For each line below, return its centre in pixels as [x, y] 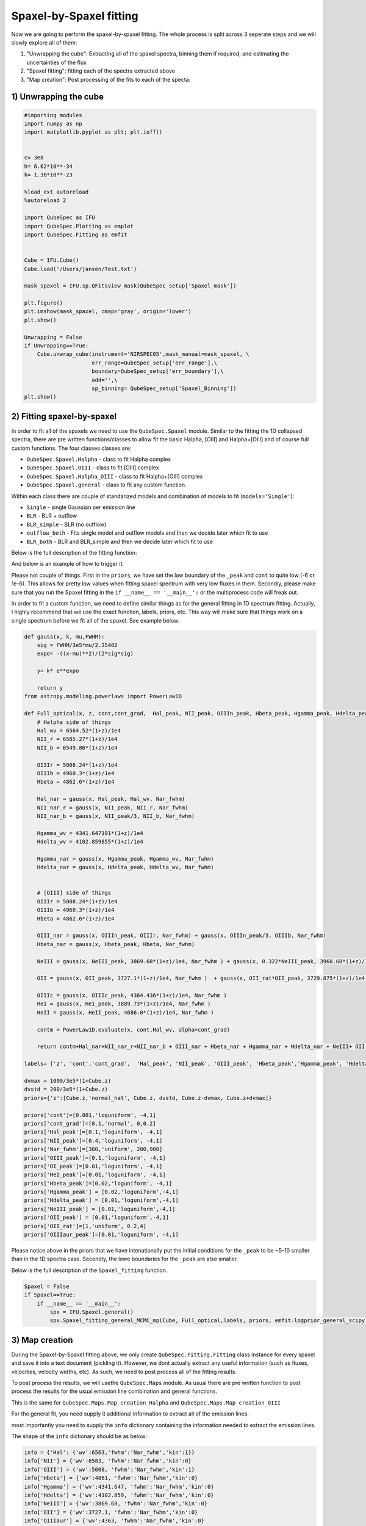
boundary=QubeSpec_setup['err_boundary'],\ [158, 371]
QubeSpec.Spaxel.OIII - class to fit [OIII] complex [93, 468]
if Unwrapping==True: [56, 346]
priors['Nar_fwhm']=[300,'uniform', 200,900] [93, 1149]
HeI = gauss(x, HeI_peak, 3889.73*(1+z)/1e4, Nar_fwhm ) [124, 1004]
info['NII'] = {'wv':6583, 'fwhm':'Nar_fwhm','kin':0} [108, 1461]
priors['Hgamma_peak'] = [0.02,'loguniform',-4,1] [102, 1192]
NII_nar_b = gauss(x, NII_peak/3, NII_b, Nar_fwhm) [116, 816]
